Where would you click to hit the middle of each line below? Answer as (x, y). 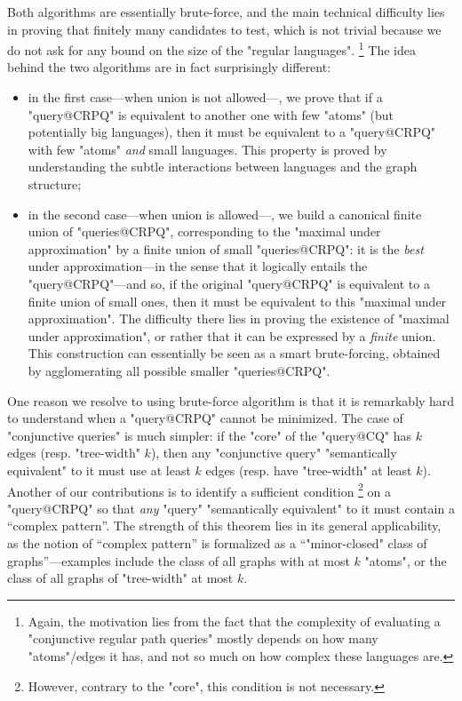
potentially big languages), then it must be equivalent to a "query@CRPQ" (232, 132)
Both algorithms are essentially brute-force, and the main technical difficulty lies (226, 12)
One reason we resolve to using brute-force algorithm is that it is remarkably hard (231, 400)
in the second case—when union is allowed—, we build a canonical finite (225, 214)
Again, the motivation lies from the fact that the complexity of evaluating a (234, 621)
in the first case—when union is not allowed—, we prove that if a (205, 97)
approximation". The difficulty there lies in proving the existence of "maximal (239, 319)
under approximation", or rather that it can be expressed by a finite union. (232, 335)
